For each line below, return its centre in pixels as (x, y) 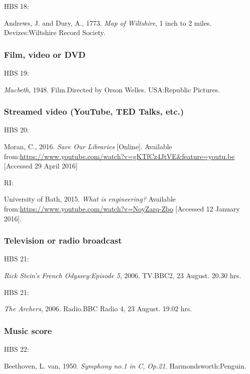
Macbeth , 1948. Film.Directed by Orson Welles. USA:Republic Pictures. (112, 89)
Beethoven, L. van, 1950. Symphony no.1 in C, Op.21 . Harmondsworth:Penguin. (125, 365)
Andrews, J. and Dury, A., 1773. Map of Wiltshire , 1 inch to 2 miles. (108, 22)
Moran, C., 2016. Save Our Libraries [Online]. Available (88, 146)
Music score (28, 330)
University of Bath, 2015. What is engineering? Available (90, 199)
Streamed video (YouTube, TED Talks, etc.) (94, 111)
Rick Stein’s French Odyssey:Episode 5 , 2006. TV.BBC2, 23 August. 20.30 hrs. (123, 275)
